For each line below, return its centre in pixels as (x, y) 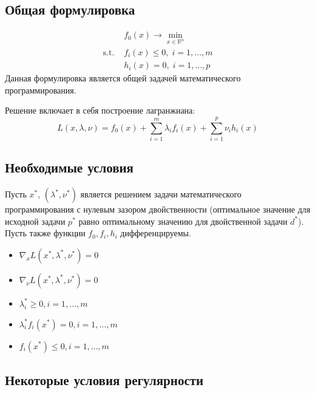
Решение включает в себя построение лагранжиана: (100, 110)
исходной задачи (35, 221)
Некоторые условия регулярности (104, 379)
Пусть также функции (45, 233)
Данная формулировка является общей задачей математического (123, 78)
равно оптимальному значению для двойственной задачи (183, 221)
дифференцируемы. (156, 233)
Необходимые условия (69, 167)
